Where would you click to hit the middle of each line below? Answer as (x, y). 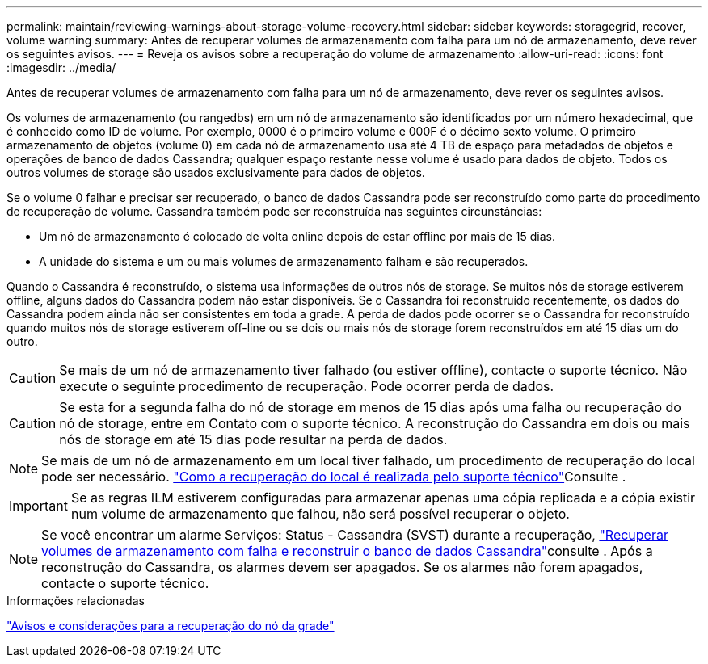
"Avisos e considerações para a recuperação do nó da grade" (171, 626)
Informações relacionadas (76, 601)
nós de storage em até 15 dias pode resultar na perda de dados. (253, 439)
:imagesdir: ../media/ (61, 67)
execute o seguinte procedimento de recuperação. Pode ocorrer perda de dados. (307, 386)
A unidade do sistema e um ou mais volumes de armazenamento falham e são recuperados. (284, 261)
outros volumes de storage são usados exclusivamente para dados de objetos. (216, 172)
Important (38, 506)
